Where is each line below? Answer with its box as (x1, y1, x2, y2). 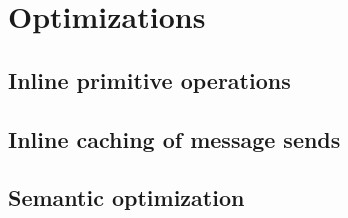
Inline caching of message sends (8, 123, 341, 154)
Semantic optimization (8, 182, 245, 213)
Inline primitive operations (8, 64, 291, 95)
